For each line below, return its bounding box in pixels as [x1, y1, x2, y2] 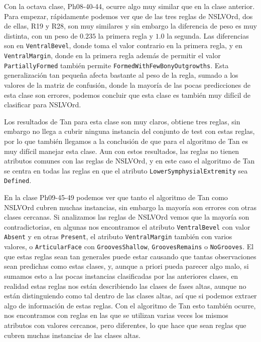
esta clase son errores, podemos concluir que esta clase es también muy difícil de [4, 89, 251, 100]
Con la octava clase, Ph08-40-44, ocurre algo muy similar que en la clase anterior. [4, 1, 255, 11]
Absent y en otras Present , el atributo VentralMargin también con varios [4, 231, 232, 242]
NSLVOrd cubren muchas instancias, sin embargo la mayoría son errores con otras [4, 202, 257, 212]
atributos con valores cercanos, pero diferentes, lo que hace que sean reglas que [4, 319, 246, 330]
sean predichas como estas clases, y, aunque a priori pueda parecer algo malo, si [4, 261, 249, 271]
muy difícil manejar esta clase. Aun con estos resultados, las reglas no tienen [4, 145, 239, 156]
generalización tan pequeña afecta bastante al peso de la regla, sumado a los [4, 70, 238, 80]
